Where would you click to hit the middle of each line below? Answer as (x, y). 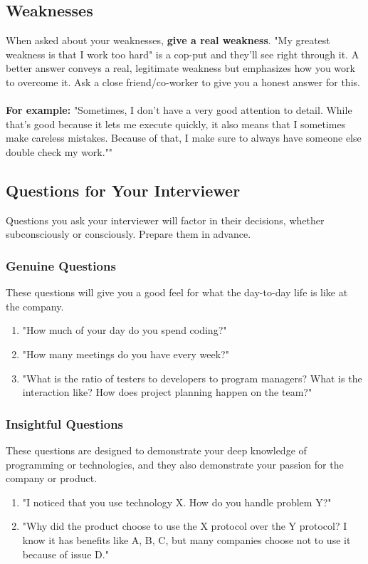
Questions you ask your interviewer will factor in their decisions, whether (165, 220)
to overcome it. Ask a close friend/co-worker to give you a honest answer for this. (183, 82)
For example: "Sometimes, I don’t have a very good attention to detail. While (179, 110)
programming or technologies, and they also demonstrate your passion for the (175, 464)
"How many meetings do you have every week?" (126, 354)
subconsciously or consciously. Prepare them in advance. (128, 234)
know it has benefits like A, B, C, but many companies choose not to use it (186, 539)
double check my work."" (59, 151)
